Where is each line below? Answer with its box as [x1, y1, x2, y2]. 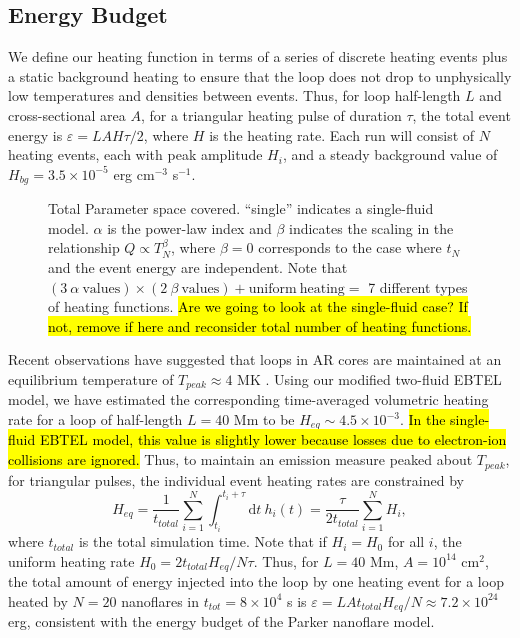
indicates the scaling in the [289, 217, 454, 238]
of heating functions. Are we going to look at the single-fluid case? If [48, 296, 468, 317]
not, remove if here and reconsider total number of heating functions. [48, 315, 472, 336]
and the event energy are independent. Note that [48, 257, 348, 277]
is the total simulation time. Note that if [78, 531, 327, 552]
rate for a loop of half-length [8, 409, 183, 430]
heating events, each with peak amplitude [8, 144, 263, 165]
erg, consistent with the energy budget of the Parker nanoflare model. [8, 611, 435, 632]
